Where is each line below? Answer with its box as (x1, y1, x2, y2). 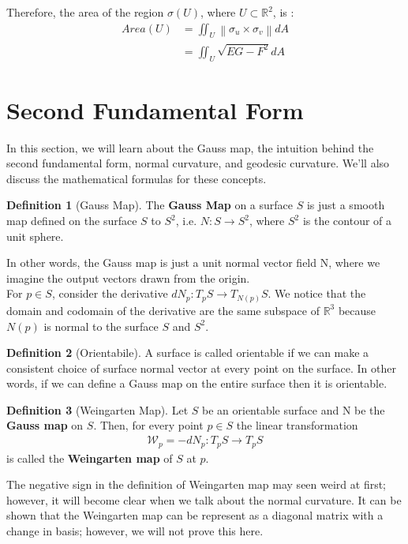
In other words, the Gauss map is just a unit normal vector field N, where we (6, 254, 380, 271)
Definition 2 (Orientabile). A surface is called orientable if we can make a (6, 344, 369, 361)
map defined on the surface (6, 212, 137, 229)
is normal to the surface (43, 317, 159, 334)
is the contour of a (302, 212, 392, 229)
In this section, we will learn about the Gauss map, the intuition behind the (6, 139, 374, 156)
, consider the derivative (51, 285, 168, 302)
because (338, 302, 376, 318)
